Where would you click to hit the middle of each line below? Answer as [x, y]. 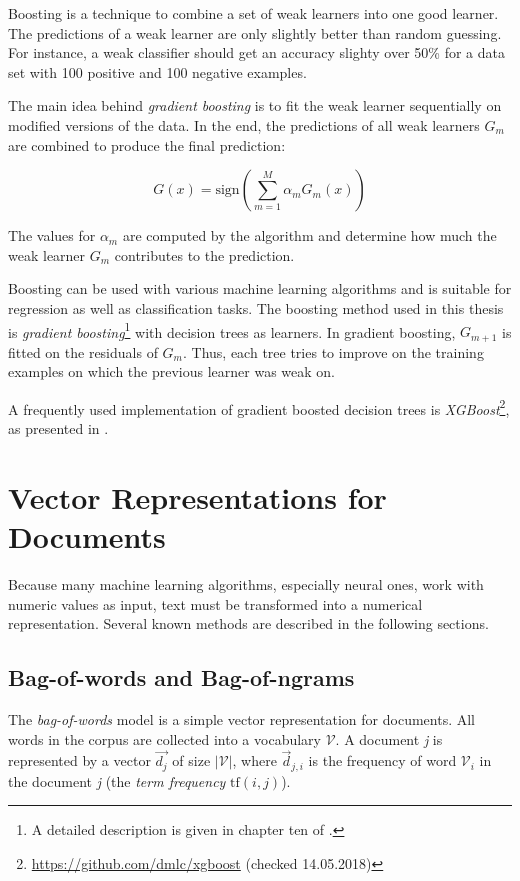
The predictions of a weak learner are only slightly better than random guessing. [255, 32]
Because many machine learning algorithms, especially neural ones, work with [246, 583]
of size [191, 760]
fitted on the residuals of [83, 351]
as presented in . [58, 428]
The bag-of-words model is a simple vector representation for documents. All [241, 718]
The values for [52, 235]
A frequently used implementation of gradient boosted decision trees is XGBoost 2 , [259, 407]
